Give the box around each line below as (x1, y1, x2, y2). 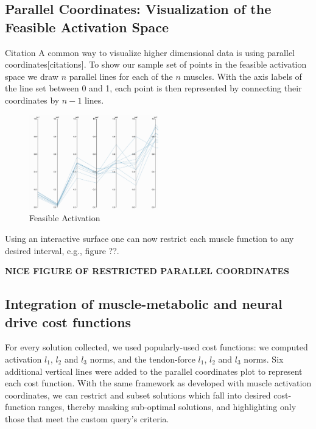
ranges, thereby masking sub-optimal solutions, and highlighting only (38, 400, 297, 413)
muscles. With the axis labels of (183, 69, 302, 82)
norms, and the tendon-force (90, 353, 195, 365)
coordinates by (5, 93, 60, 106)
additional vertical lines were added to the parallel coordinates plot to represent (5, 364, 303, 377)
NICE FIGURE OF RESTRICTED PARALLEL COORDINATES (5, 264, 289, 277)
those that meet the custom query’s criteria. (5, 412, 169, 425)
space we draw (5, 69, 58, 82)
